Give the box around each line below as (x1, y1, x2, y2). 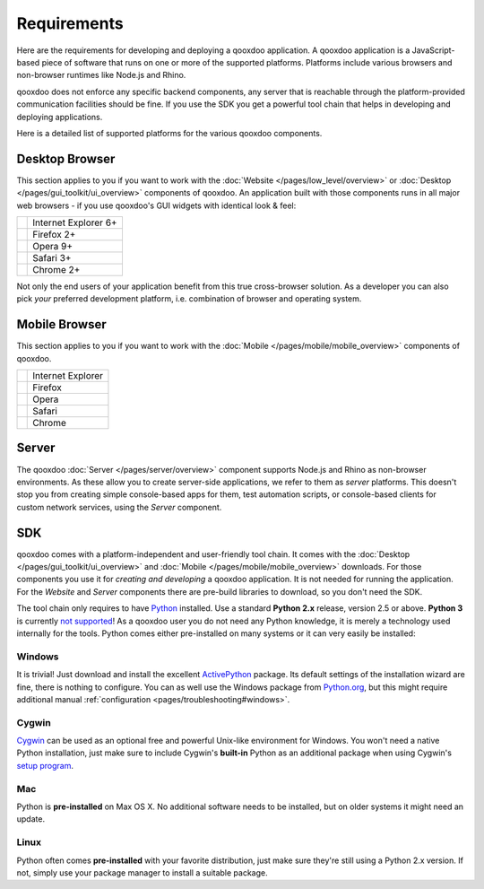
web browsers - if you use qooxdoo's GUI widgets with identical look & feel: (16, 200, 297, 211)
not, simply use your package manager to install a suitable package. (16, 867, 268, 878)
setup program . (16, 760, 73, 771)
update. (16, 814, 45, 824)
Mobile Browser (16, 317, 107, 332)
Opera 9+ (32, 240, 73, 252)
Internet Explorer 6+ (32, 216, 117, 229)
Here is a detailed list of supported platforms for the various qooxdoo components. (16, 127, 323, 138)
